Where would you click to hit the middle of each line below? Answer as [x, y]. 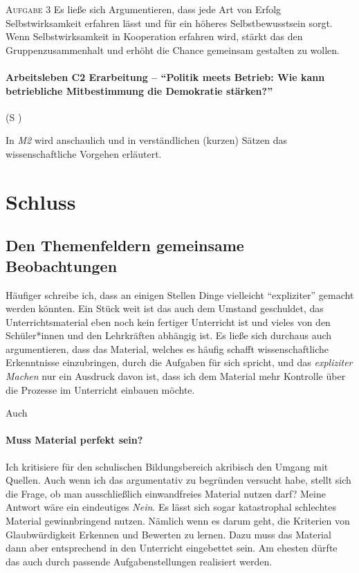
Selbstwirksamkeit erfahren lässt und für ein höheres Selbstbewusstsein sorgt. [169, 22]
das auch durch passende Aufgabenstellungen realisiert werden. [139, 561]
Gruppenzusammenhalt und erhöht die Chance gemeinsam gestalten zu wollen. [173, 49]
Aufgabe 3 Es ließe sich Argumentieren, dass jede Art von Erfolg [144, 9]
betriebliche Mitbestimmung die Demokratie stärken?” [139, 90]
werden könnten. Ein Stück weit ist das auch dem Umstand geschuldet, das [165, 308]
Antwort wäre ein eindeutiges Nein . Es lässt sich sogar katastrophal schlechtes [171, 507]
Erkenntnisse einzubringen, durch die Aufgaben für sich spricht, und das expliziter [179, 362]
